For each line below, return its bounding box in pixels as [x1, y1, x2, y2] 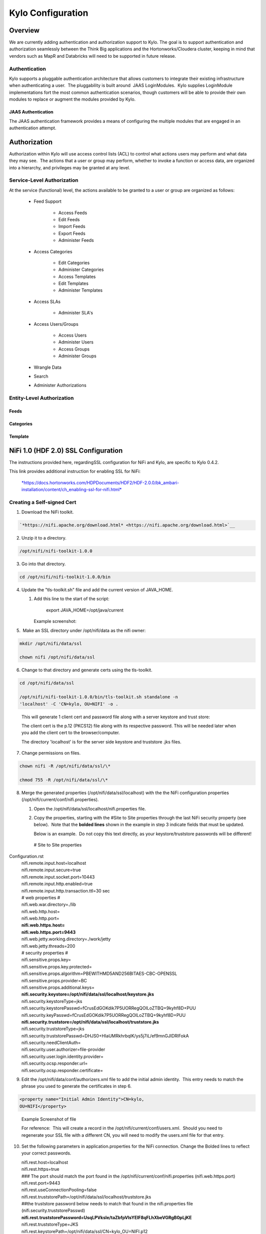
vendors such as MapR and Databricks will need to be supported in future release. [9, 53, 176, 59]
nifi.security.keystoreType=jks [21, 998, 82, 1004]
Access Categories [33, 248, 72, 254]
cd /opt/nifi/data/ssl [19, 680, 74, 686]
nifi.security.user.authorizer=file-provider [21, 1046, 105, 1052]
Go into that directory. [21, 561, 66, 567]
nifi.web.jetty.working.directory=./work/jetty [21, 936, 111, 942]
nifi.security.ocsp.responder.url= [21, 1060, 88, 1066]
